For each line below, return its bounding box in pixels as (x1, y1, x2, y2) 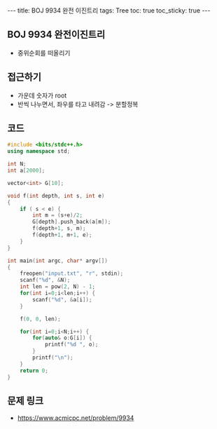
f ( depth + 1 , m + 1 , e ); (32, 231, 92, 239)
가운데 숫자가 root (17, 91, 67, 100)
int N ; (7, 161, 27, 168)
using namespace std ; (7, 148, 71, 155)
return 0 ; (20, 367, 49, 374)
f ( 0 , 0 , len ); (20, 315, 61, 322)
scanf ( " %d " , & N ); (20, 277, 71, 284)
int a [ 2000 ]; (7, 167, 45, 175)
